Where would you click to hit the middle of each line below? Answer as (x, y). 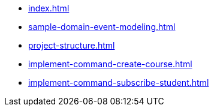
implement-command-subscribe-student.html (119, 82)
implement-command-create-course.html (110, 64)
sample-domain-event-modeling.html (102, 27)
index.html (49, 8)
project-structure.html (72, 45)
